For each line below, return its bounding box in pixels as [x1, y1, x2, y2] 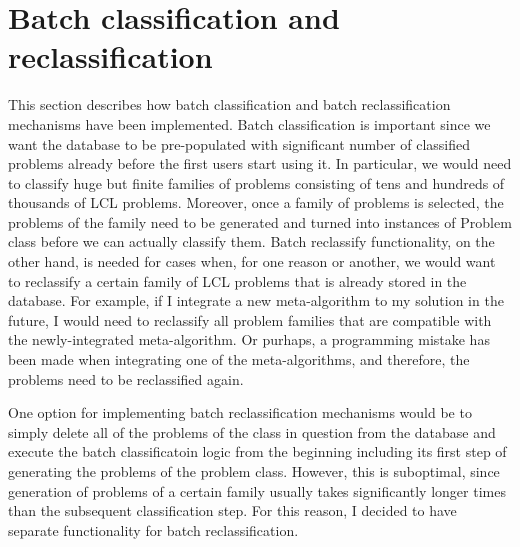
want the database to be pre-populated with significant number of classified [8, 133, 471, 154]
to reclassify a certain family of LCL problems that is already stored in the [8, 270, 467, 291]
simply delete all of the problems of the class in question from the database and [8, 421, 496, 442]
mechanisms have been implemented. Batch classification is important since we [8, 113, 491, 134]
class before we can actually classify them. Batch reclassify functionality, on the [8, 231, 495, 252]
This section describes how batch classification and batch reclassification [8, 94, 451, 115]
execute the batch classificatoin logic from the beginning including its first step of [8, 441, 507, 462]
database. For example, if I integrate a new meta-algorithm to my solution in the [8, 290, 504, 311]
